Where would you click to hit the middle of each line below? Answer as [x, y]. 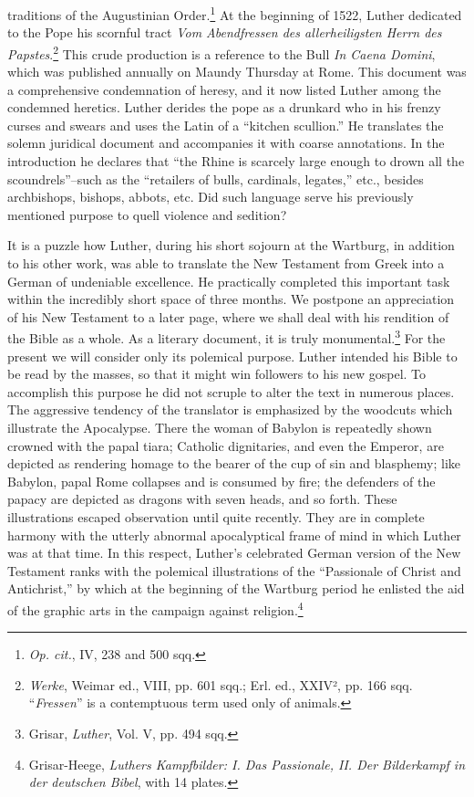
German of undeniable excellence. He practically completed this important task [229, 281]
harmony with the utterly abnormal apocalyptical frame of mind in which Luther [234, 535]
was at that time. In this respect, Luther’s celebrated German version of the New [234, 553]
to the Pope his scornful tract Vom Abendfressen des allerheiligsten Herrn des [225, 32]
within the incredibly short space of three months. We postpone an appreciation [231, 299]
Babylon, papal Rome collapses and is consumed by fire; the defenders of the [222, 481]
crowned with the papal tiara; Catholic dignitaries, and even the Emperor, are [226, 445]
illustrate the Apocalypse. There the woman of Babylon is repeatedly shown [220, 428]
